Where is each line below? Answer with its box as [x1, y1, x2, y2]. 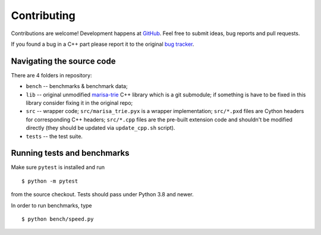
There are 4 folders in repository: [11, 71, 92, 79]
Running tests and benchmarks [11, 148, 130, 158]
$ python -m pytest [21, 177, 78, 184]
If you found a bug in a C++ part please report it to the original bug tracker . [11, 40, 194, 48]
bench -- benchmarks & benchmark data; [26, 83, 128, 90]
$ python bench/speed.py [21, 216, 94, 223]
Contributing [11, 9, 75, 22]
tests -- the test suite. [26, 133, 83, 140]
